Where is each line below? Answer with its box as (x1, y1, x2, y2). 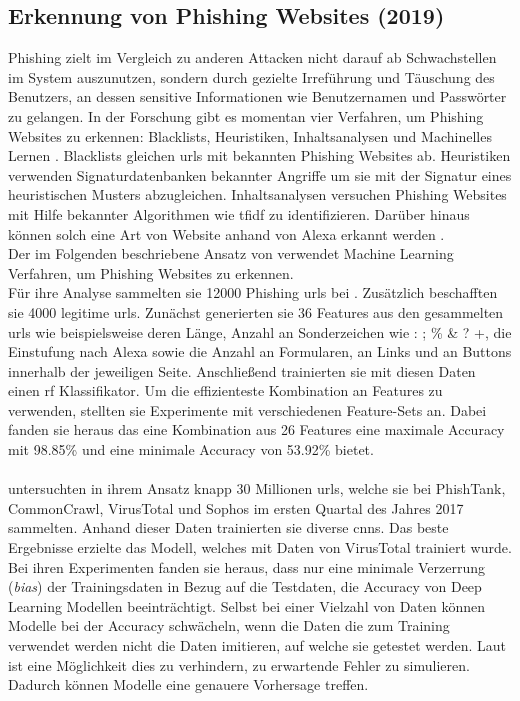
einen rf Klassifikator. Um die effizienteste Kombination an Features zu (8, 380, 443, 401)
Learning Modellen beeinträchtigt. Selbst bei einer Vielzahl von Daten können (8, 595, 486, 616)
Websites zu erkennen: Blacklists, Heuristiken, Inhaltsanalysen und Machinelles (8, 125, 492, 146)
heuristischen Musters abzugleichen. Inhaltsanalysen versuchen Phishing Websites (8, 184, 507, 205)
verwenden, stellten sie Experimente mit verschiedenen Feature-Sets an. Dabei (8, 399, 487, 420)
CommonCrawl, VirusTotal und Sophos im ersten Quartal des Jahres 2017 (8, 497, 464, 518)
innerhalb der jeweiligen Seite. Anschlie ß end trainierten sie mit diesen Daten (8, 360, 476, 381)
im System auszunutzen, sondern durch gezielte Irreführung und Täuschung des (8, 66, 495, 87)
